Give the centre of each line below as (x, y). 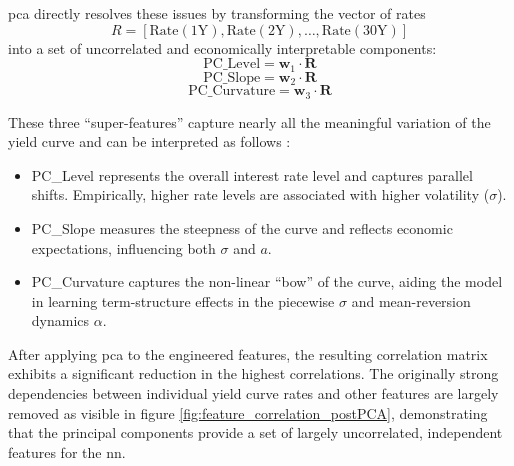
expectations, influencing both (123, 247)
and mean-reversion (411, 300)
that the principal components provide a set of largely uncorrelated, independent (255, 432)
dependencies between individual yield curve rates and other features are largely (253, 393)
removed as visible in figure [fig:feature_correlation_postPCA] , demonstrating (248, 412)
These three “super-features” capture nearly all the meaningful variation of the (249, 121)
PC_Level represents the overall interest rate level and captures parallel (252, 174)
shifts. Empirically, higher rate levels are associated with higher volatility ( (260, 194)
